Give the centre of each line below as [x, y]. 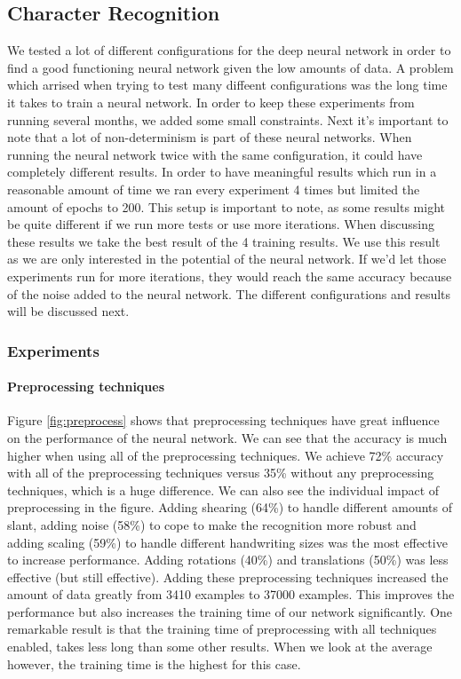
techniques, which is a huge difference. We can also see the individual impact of [223, 490]
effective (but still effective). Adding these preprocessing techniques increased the [228, 576]
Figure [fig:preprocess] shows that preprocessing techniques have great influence [223, 420]
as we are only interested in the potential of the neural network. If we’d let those [227, 259]
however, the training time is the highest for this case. [154, 663]
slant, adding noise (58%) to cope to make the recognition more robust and [212, 524]
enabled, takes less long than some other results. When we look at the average [220, 647]
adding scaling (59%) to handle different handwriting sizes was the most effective [227, 542]
